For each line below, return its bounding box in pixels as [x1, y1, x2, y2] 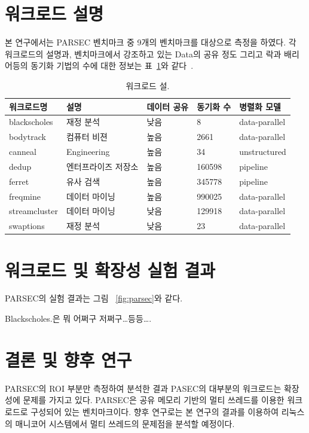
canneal [9, 145, 36, 158]
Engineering [66, 145, 110, 158]
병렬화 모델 [239, 100, 281, 112]
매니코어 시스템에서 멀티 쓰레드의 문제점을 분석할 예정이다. [15, 417, 235, 429]
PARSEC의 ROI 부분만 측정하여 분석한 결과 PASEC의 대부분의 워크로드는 [5, 382, 282, 394]
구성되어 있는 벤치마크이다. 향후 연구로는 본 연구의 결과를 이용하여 [30, 405, 279, 417]
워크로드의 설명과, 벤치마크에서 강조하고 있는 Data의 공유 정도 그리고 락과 [5, 47, 282, 60]
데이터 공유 [146, 100, 189, 112]
